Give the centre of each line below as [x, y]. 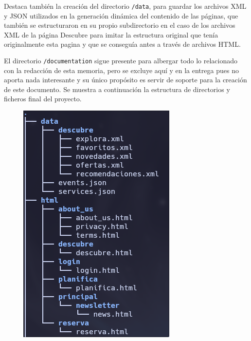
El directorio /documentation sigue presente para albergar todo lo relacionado [121, 61]
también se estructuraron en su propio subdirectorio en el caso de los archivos [120, 25]
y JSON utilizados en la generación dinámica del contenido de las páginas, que [121, 15]
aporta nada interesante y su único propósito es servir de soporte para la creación [125, 80]
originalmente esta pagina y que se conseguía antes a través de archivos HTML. [122, 44]
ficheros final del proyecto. [43, 99]
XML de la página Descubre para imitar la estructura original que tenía [111, 34]
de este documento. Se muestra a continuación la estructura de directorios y [117, 89]
